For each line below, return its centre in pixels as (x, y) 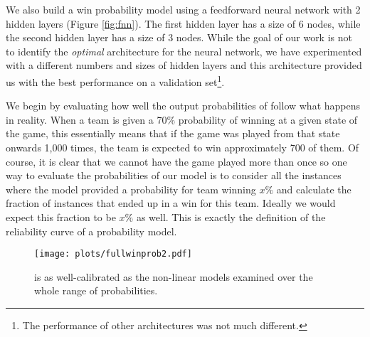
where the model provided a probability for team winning (131, 189)
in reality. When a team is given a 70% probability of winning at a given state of (182, 119)
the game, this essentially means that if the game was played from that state (173, 133)
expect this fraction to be (61, 216)
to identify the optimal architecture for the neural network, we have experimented (184, 51)
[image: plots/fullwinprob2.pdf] (113, 254)
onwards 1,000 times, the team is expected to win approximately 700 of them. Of (183, 147)
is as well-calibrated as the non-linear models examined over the (174, 276)
